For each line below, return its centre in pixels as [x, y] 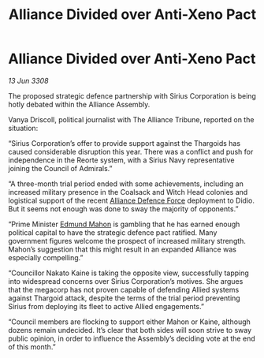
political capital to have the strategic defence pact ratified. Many [113, 232]
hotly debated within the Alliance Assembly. [79, 104]
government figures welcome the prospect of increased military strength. [127, 241]
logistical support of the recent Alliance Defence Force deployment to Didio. [131, 200]
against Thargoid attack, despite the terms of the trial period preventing [124, 298]
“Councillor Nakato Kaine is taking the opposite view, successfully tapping [129, 273]
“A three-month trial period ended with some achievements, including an [126, 184]
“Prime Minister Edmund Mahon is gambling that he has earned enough [124, 224]
